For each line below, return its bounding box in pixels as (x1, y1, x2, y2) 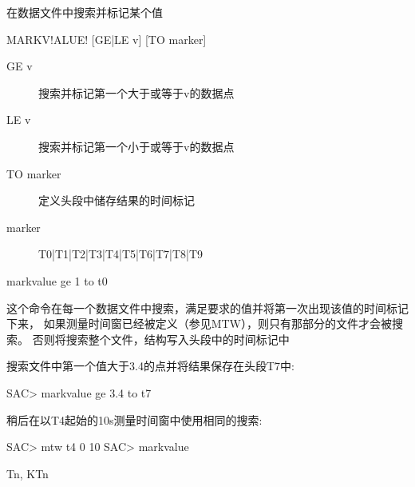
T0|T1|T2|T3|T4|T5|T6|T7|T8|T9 (38, 245, 204, 262)
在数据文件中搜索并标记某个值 (6, 4, 163, 20)
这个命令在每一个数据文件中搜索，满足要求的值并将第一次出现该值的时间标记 (6, 299, 409, 316)
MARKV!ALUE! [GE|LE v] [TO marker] (6, 30, 207, 47)
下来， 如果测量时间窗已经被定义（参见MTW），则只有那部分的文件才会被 (6, 315, 392, 332)
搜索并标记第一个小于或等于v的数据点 (38, 138, 235, 154)
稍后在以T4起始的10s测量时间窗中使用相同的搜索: (6, 411, 263, 428)
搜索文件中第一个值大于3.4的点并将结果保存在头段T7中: (6, 357, 294, 374)
